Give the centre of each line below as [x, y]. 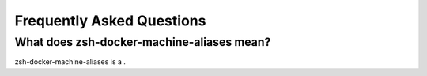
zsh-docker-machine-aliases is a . [70, 62]
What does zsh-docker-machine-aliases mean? [143, 42]
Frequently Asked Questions [110, 21]
